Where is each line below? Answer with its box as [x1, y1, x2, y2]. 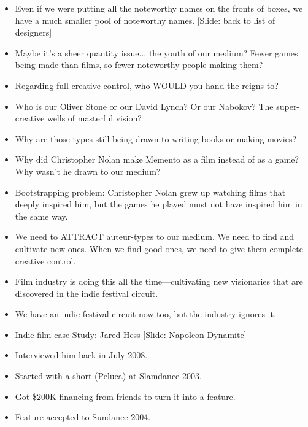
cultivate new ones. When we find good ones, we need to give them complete [15, 242, 303, 255]
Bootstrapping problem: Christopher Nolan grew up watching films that [15, 185, 286, 198]
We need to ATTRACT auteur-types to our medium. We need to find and [15, 230, 294, 243]
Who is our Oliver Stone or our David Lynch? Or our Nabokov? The [15, 99, 274, 112]
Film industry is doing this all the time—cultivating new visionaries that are [15, 275, 303, 288]
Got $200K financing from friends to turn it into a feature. [15, 390, 236, 402]
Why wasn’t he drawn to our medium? [15, 164, 161, 177]
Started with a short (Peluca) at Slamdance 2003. [15, 369, 202, 382]
